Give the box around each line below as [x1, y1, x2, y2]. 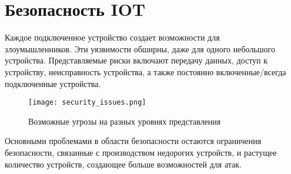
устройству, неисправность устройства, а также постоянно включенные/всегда [5, 65, 286, 78]
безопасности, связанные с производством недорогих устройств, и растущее [5, 146, 277, 158]
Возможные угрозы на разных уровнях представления [28, 115, 221, 127]
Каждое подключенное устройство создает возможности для [5, 31, 220, 43]
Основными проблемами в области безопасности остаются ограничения [5, 135, 262, 147]
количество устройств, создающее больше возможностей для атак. [5, 158, 242, 170]
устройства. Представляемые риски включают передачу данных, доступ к [5, 54, 268, 66]
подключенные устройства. [5, 77, 101, 89]
